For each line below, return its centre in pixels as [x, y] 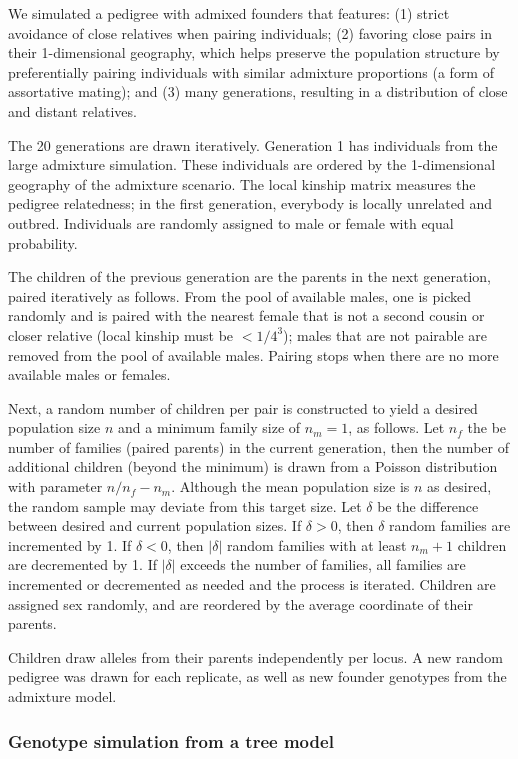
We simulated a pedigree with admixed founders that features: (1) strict [229, 13]
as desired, [459, 486]
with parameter [55, 486]
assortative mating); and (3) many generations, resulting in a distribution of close [258, 91]
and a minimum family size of [209, 427]
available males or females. [89, 374]
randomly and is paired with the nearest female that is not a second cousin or [246, 315]
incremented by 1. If [70, 544]
